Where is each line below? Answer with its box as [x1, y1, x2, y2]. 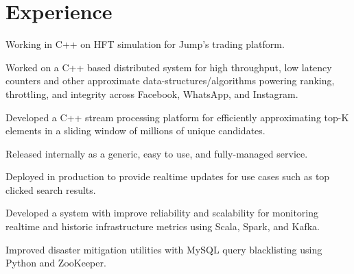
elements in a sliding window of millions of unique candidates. [5, 123, 265, 138]
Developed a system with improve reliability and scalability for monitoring [5, 206, 318, 220]
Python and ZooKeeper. [5, 256, 106, 270]
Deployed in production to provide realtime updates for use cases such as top [5, 169, 330, 184]
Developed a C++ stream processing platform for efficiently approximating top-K [5, 110, 349, 124]
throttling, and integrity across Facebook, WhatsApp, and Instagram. [5, 86, 298, 101]
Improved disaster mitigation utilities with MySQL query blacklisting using [5, 242, 322, 256]
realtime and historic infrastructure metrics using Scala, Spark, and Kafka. [5, 219, 320, 234]
